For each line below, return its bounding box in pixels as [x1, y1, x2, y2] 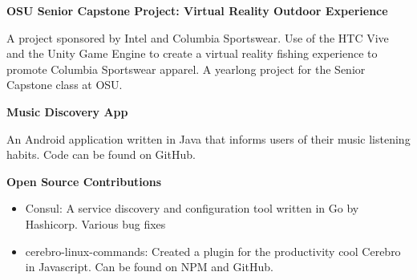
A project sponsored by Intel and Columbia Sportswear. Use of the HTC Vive [6, 29, 389, 46]
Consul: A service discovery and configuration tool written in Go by [25, 200, 359, 217]
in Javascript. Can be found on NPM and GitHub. [25, 258, 273, 275]
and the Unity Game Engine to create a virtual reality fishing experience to [6, 45, 378, 62]
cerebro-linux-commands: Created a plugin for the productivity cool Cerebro [25, 242, 401, 259]
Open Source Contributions [6, 172, 162, 189]
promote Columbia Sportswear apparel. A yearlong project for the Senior [6, 60, 366, 77]
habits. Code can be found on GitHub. [6, 146, 196, 163]
